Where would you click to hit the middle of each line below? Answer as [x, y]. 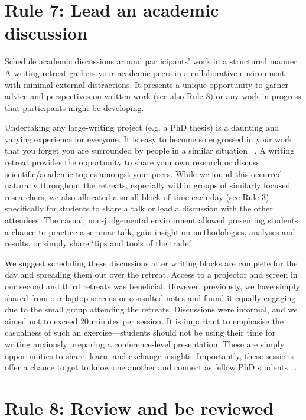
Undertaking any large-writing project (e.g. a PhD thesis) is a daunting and [142, 127]
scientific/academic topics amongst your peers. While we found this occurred [144, 173]
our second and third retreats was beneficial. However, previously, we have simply [152, 286]
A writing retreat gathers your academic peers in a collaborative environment [145, 72]
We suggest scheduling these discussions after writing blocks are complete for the [151, 263]
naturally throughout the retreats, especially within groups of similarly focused [148, 185]
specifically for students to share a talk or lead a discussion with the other [139, 208]
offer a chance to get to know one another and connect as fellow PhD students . [151, 367]
